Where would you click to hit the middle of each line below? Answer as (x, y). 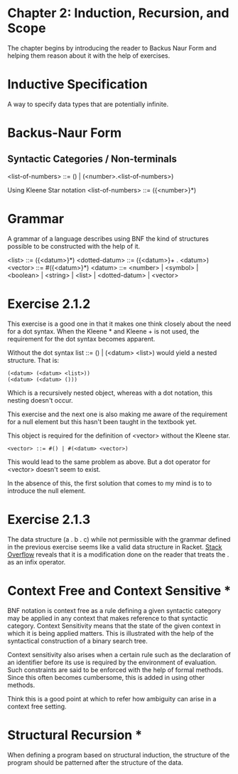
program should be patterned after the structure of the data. (95, 762)
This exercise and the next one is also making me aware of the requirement (117, 414)
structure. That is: (33, 360)
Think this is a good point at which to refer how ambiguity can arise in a (112, 698)
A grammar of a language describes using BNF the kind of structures (108, 238)
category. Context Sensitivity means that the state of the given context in (114, 626)
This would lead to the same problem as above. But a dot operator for (109, 462)
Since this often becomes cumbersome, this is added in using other (106, 677)
